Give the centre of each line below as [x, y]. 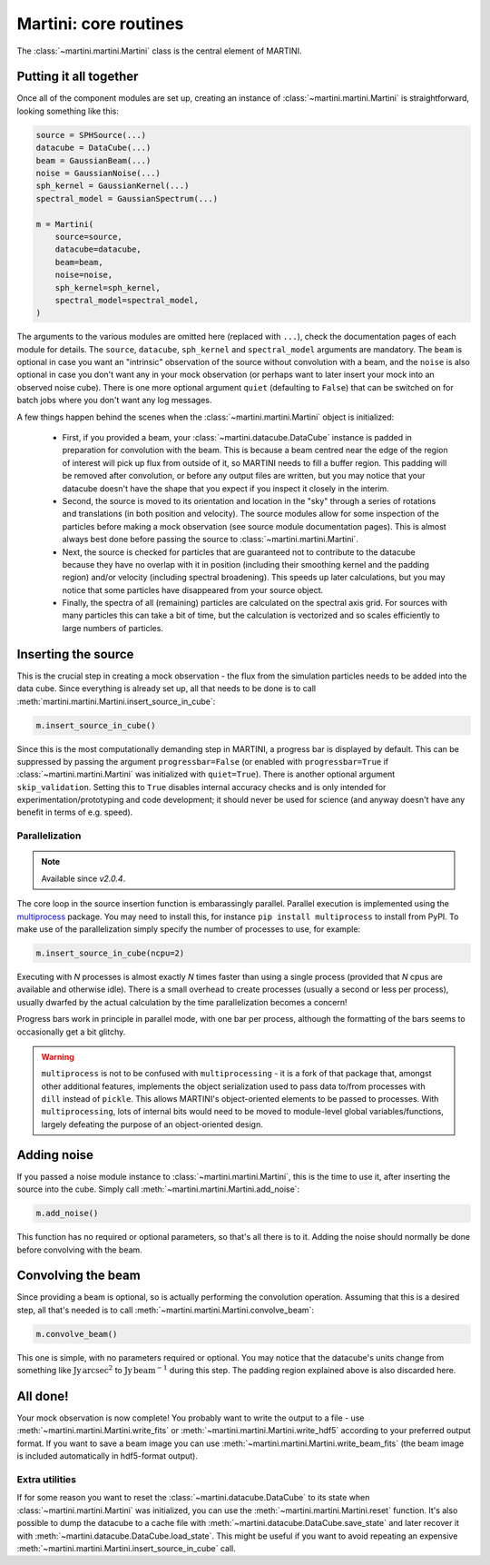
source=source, [88, 237]
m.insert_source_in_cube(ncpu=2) [110, 953]
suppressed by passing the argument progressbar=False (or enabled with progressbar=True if [203, 761]
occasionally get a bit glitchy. [71, 1032]
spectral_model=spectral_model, [127, 300]
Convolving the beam [78, 1276]
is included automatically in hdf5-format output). [108, 1456]
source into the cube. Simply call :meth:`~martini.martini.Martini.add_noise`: [158, 1189]
